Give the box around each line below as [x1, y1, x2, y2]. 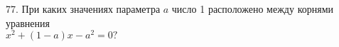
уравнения [6, 15, 50, 30]
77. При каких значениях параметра [6, 1, 161, 16]
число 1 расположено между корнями [171, 1, 334, 16]
